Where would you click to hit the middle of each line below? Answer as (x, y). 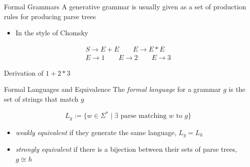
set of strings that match (41, 99)
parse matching (143, 116)
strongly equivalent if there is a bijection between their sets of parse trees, (126, 149)
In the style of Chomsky (52, 33)
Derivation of (24, 72)
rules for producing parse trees (50, 16)
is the (237, 89)
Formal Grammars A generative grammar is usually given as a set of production (125, 6)
